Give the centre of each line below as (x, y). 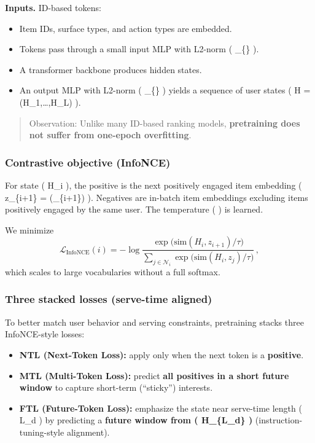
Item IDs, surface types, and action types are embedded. (126, 28)
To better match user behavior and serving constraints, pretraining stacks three (154, 322)
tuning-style (42, 432)
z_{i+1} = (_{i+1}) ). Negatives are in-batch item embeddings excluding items (157, 197)
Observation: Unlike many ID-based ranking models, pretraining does (165, 123)
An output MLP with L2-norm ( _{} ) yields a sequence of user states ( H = (165, 90)
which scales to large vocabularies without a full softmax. (113, 271)
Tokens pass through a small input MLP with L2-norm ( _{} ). (139, 49)
